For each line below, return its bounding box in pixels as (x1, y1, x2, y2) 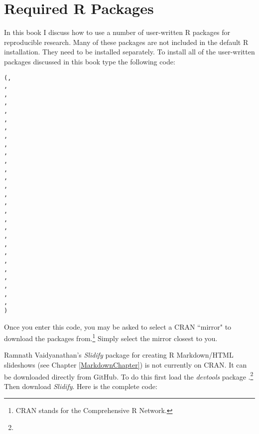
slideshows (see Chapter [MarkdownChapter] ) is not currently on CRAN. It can (4, 359, 247, 370)
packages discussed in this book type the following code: (4, 56, 175, 66)
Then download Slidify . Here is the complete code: (4, 381, 157, 391)
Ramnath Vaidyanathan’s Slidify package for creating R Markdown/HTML (4, 350, 234, 360)
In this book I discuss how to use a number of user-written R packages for (4, 27, 230, 37)
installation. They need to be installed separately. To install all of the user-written (4, 46, 255, 57)
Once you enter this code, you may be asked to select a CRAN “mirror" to (4, 321, 232, 332)
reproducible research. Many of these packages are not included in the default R (4, 36, 249, 47)
